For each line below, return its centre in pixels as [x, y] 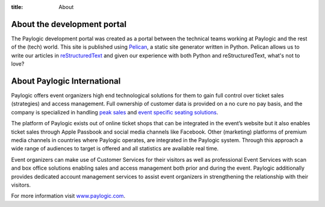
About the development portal [69, 24]
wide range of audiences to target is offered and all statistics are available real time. [115, 149]
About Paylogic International [66, 81]
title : [17, 7]
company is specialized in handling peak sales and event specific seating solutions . [115, 112]
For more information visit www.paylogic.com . [68, 196]
